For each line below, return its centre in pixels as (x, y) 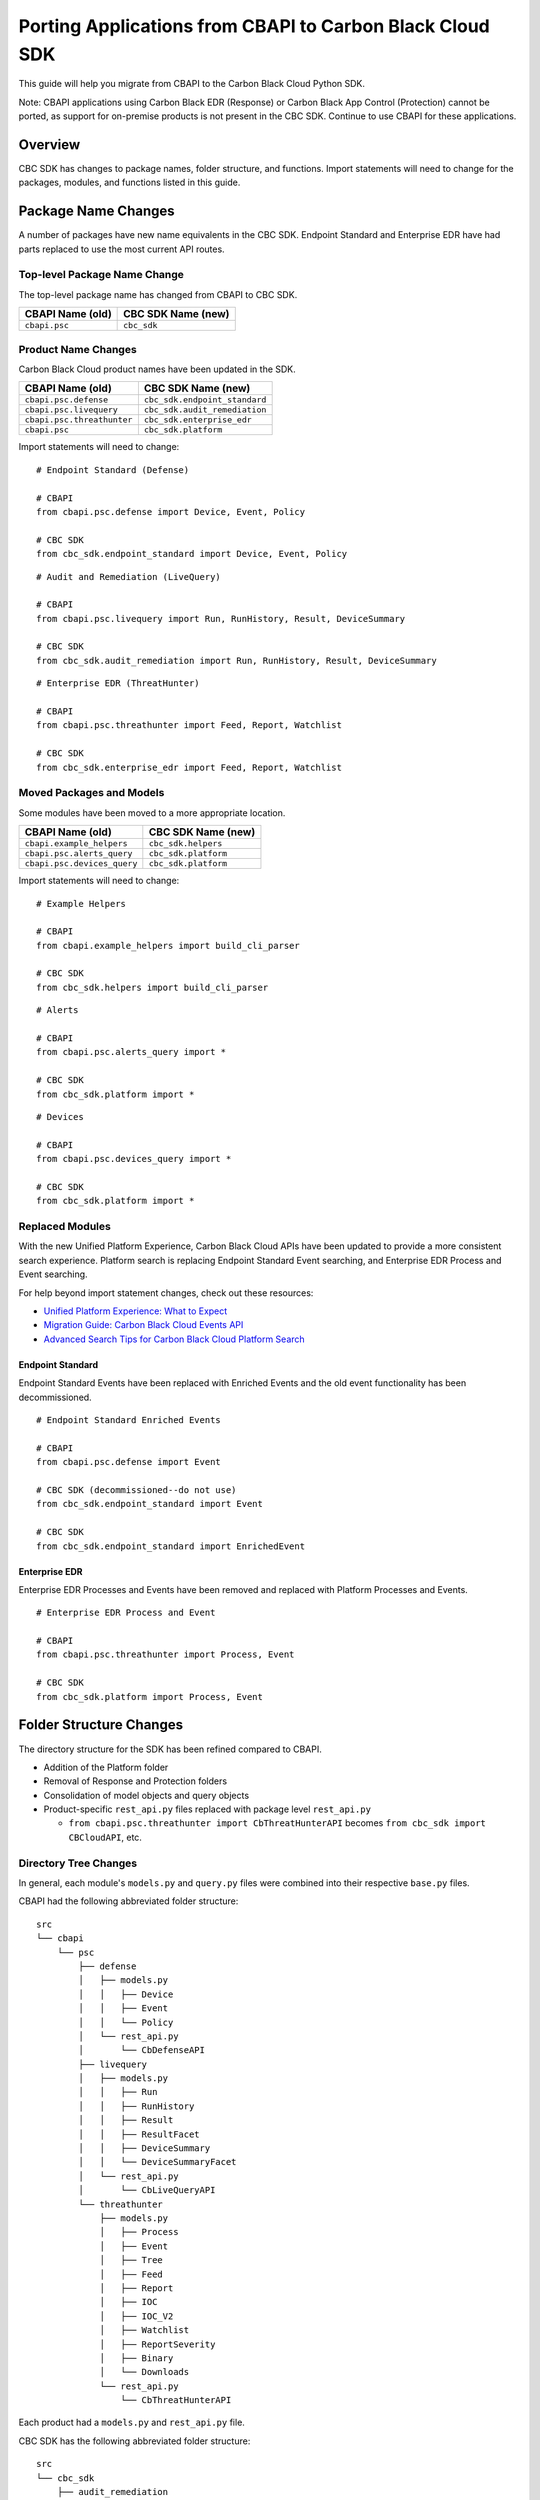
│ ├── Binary (136, 2358)
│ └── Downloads (144, 2372)
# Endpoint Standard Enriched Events (129, 1419)
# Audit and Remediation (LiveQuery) (129, 576)
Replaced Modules (65, 1227)
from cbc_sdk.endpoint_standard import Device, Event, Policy (192, 554)
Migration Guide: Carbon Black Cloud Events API (143, 1325)
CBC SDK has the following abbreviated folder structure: (134, 2441)
